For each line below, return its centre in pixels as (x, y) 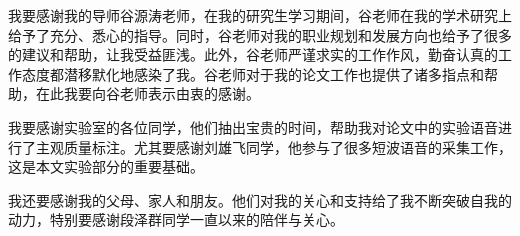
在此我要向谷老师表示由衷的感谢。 (147, 93)
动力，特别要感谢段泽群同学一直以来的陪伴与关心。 (176, 219)
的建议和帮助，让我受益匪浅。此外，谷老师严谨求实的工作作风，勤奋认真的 (253, 54)
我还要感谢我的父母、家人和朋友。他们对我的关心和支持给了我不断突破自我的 (260, 199)
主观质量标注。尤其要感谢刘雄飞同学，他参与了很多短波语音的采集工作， (273, 146)
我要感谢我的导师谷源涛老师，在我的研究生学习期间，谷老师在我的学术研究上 (260, 15)
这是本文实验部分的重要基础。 (106, 166)
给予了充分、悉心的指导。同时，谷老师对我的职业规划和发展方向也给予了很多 (260, 34)
